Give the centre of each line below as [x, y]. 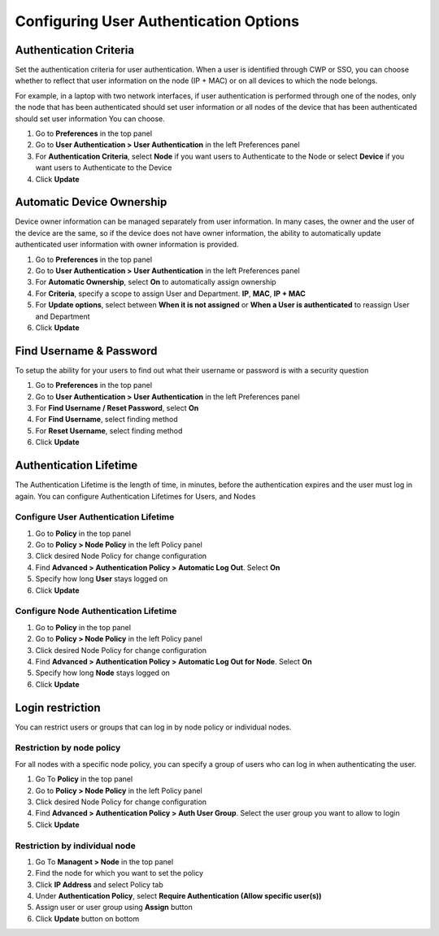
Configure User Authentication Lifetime [95, 517]
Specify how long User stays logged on [102, 579]
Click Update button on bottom [87, 918]
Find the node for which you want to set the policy [119, 873]
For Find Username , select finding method [106, 420]
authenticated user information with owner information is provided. [127, 245]
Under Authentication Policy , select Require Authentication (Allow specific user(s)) [178, 896]
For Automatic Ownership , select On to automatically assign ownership [156, 282]
